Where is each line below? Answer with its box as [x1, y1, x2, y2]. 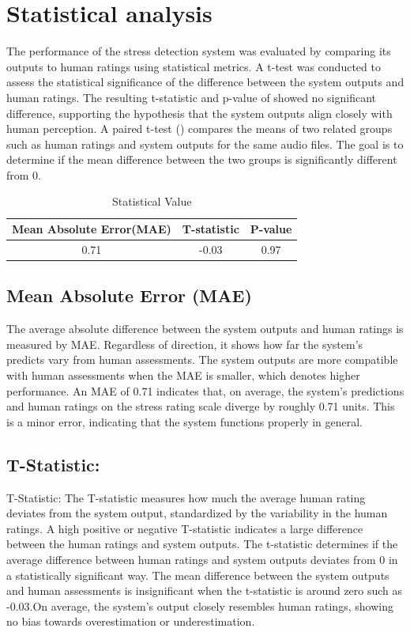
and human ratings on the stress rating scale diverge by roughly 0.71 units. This [6, 398, 395, 414]
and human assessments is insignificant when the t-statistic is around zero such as [6, 582, 403, 599]
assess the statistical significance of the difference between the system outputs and [6, 74, 404, 90]
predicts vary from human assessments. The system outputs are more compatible [6, 351, 398, 368]
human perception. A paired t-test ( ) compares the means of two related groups [6, 120, 393, 137]
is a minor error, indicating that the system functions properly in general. [6, 413, 363, 430]
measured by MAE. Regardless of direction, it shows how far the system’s [6, 335, 363, 352]
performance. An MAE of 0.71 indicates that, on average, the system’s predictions [6, 382, 404, 399]
